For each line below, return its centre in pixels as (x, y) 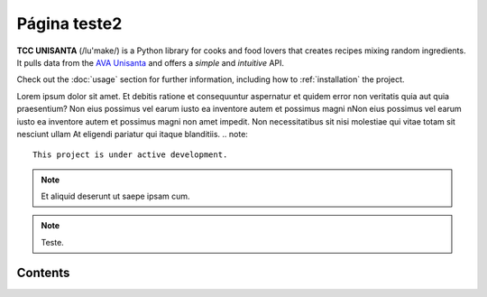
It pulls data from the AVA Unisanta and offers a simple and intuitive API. (150, 62)
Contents (43, 272)
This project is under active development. (130, 155)
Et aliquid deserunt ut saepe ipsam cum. (115, 196)
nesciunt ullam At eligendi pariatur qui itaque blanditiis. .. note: (132, 134)
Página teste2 (69, 23)
